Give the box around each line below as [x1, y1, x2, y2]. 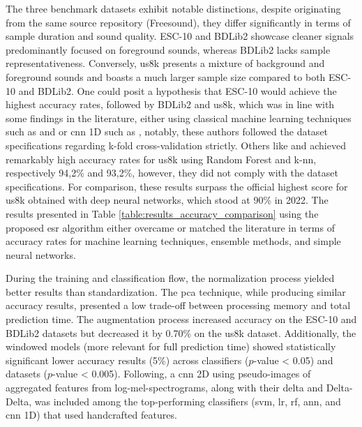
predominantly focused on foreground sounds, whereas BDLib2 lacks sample [6, 42, 331, 57]
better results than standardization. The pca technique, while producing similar [6, 284, 346, 299]
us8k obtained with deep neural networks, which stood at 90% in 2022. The [6, 193, 329, 207]
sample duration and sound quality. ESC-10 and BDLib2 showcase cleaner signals [6, 29, 354, 43]
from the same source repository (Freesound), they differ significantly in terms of [6, 15, 351, 29]
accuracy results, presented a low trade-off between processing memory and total [6, 298, 351, 313]
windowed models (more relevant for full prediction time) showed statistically [6, 339, 336, 354]
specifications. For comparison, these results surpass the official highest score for [6, 179, 348, 193]
